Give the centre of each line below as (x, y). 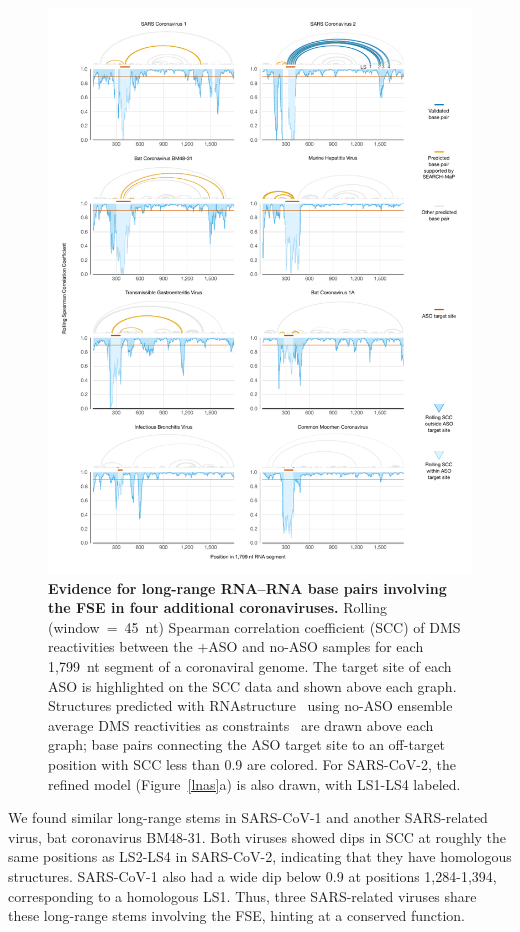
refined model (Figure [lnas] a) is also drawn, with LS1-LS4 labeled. (254, 783)
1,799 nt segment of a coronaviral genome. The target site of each (250, 666)
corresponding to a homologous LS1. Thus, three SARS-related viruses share (242, 895)
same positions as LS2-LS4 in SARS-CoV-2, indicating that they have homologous (260, 856)
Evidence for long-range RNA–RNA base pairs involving (247, 587)
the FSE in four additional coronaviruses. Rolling (217, 607)
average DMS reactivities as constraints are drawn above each (241, 724)
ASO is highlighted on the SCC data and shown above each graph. (252, 685)
